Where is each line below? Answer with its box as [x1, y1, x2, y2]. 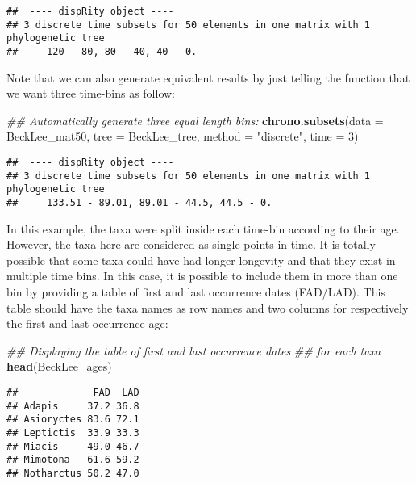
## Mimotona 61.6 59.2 [6, 454, 139, 466]
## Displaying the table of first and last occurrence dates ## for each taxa [6, 342, 381, 359]
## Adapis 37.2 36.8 [6, 400, 139, 412]
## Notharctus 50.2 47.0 [6, 467, 139, 479]
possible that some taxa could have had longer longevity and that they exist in [6, 251, 396, 268]
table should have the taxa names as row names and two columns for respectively [6, 299, 409, 316]
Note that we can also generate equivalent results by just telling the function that [6, 69, 410, 86]
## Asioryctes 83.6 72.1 [6, 414, 139, 426]
